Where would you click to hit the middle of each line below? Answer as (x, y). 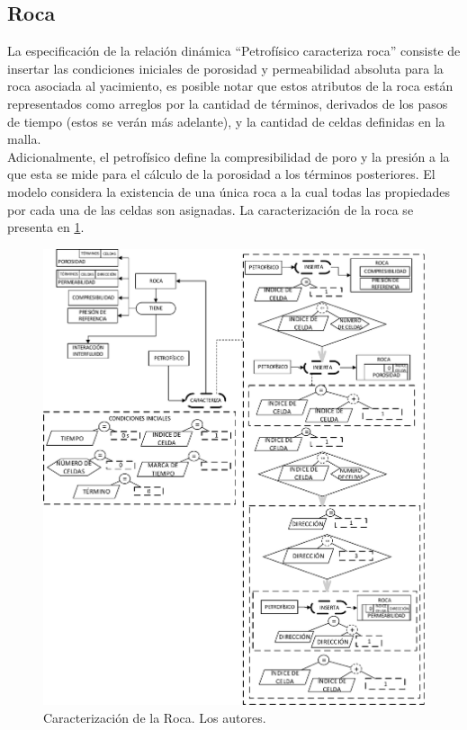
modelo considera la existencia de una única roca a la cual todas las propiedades (229, 191)
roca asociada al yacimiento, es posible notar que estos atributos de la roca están (230, 86)
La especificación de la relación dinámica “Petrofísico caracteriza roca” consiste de (234, 51)
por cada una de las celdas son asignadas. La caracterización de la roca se (211, 209)
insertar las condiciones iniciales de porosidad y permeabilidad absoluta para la (225, 68)
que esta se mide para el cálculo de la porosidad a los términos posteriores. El (221, 174)
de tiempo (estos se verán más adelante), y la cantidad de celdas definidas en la (226, 121)
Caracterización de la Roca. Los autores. (155, 717)
